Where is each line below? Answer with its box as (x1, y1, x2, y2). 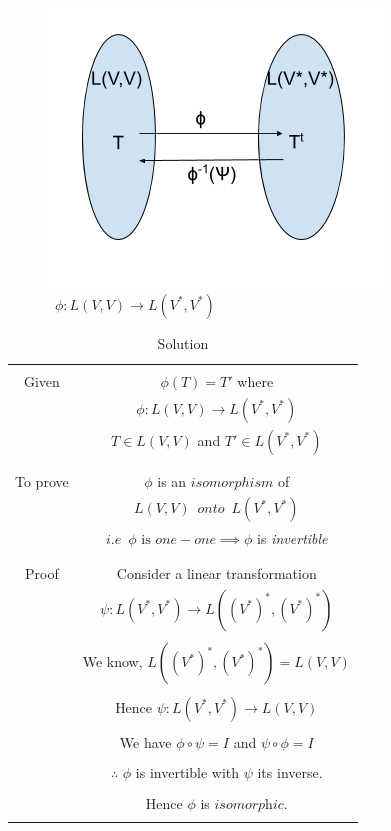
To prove (15, 470, 69, 491)
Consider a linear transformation (116, 562, 317, 583)
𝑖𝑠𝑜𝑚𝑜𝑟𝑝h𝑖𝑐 (214, 797, 284, 812)
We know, (82, 651, 143, 672)
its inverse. (257, 762, 323, 783)
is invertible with (135, 762, 240, 783)
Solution (157, 332, 209, 353)
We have (119, 732, 172, 753)
